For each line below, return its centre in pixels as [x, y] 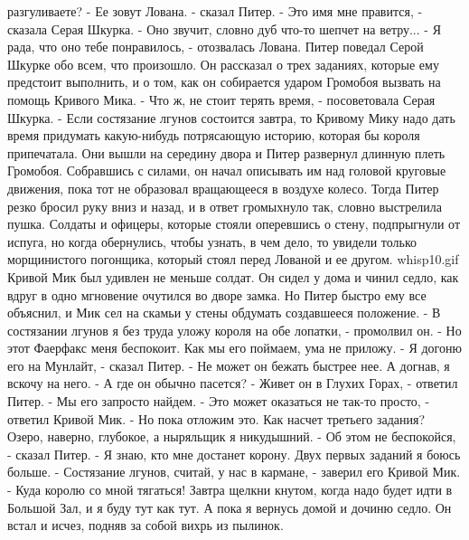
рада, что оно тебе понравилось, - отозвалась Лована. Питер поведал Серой [216, 47]
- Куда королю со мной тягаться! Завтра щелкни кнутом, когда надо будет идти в [230, 490]
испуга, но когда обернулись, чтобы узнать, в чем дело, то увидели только [212, 241]
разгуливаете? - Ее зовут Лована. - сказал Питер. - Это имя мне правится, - [215, 11]
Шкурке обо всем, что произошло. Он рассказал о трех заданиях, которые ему [223, 64]
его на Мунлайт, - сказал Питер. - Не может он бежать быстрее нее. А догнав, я [229, 365]
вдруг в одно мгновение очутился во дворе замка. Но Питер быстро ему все [217, 294]
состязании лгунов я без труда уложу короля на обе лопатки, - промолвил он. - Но [234, 330]
